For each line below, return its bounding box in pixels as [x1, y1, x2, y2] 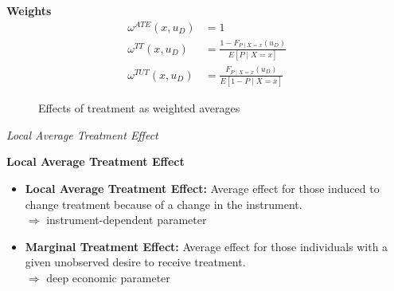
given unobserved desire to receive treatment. [25, 254, 246, 270]
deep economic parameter [46, 269, 170, 285]
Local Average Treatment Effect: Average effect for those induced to [25, 179, 380, 196]
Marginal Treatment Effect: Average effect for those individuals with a [25, 238, 388, 254]
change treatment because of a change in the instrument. [25, 195, 302, 212]
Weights [6, 2, 52, 18]
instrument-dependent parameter [46, 211, 207, 228]
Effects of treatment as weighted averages [38, 100, 240, 116]
